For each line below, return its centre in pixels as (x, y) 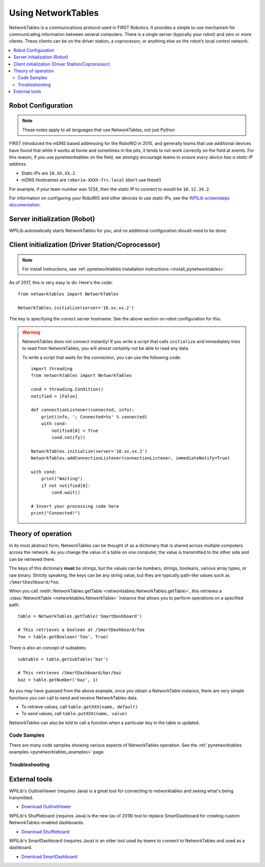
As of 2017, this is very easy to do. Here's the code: (61, 283)
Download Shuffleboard (45, 832)
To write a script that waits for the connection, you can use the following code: (102, 357)
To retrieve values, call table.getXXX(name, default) (80, 707)
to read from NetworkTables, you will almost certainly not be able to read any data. (106, 348)
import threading (52, 368)
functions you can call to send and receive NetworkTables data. (73, 697)
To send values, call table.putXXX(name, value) (74, 714)
